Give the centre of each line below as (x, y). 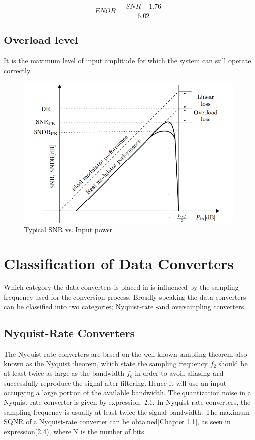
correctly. (18, 70)
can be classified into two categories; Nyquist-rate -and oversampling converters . (125, 306)
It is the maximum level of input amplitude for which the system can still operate (127, 60)
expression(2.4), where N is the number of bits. (75, 431)
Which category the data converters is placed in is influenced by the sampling (121, 287)
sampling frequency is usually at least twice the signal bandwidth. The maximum (127, 412)
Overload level (41, 40)
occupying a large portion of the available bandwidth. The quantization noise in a (127, 392)
